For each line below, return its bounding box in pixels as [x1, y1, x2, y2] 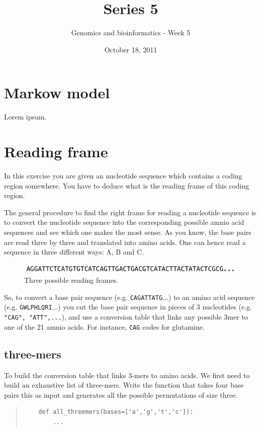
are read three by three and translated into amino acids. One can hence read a [4, 236, 246, 247]
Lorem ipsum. [4, 111, 47, 122]
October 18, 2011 [104, 44, 157, 54]
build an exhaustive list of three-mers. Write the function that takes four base [4, 380, 244, 390]
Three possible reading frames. [24, 275, 119, 285]
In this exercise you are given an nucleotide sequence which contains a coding [4, 170, 242, 180]
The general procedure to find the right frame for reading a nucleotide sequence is [4, 207, 256, 217]
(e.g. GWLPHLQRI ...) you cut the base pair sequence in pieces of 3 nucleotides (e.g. [4, 301, 252, 312]
